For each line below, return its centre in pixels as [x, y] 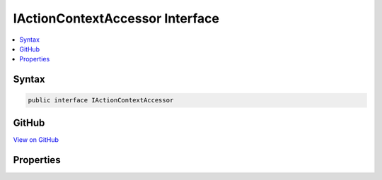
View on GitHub [36, 139]
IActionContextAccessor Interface [116, 18]
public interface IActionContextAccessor [101, 100]
